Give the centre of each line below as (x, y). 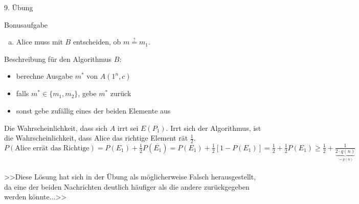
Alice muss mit (39, 42)
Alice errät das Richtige (52, 148)
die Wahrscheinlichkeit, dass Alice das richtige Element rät (96, 138)
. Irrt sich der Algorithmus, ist (214, 128)
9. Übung (19, 7)
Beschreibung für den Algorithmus (58, 59)
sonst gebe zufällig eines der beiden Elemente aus (93, 110)
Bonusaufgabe (26, 24)
